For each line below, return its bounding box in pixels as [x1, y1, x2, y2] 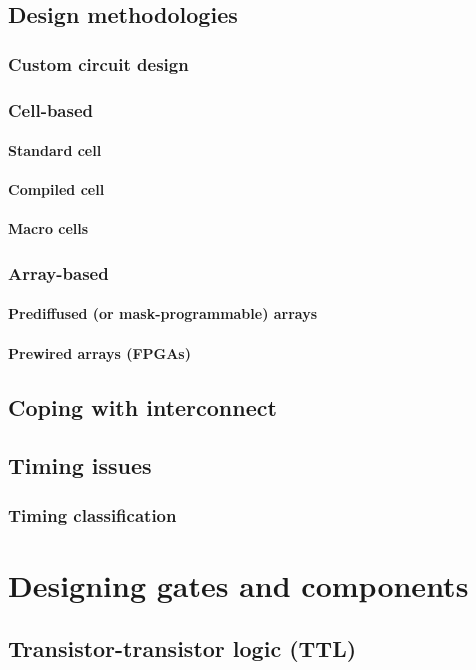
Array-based [8, 260, 109, 285]
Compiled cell [8, 179, 105, 200]
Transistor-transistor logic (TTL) [8, 633, 357, 664]
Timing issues [8, 450, 152, 481]
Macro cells [8, 218, 89, 239]
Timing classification [8, 502, 177, 527]
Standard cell [8, 140, 102, 161]
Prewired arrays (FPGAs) [8, 342, 191, 363]
